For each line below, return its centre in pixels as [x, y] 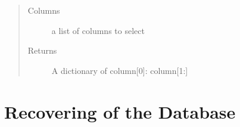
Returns [42, 50]
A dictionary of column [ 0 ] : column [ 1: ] [120, 70]
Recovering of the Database [120, 111]
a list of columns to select [98, 30]
